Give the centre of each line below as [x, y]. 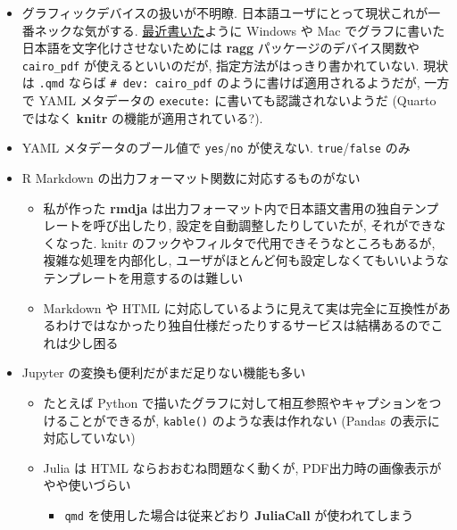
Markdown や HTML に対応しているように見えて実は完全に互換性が [241, 307]
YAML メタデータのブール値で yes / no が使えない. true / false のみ [216, 148]
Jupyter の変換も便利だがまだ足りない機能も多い [164, 373]
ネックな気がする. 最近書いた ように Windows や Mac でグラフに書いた [240, 30]
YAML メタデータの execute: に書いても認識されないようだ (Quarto [237, 100]
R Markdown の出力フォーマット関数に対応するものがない [191, 178]
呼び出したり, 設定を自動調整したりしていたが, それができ [263, 225]
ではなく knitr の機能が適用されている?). [142, 117]
